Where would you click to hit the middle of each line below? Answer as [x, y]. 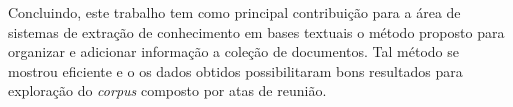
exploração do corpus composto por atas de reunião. [167, 90]
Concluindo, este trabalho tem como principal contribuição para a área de [234, 12]
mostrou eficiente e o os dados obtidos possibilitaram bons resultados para [235, 70]
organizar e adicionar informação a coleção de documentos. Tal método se [233, 51]
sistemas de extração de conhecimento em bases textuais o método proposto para [256, 31]
